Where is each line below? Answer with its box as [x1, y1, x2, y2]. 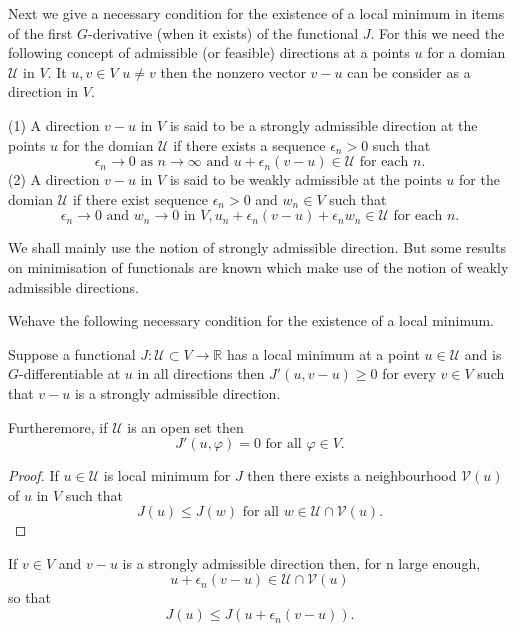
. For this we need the [370, 22, 505, 43]
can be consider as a [347, 61, 471, 82]
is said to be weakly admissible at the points [169, 169, 442, 190]
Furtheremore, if [8, 416, 108, 437]
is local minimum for [103, 465, 231, 486]
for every [382, 363, 436, 384]
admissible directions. [8, 276, 139, 297]
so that [8, 587, 51, 608]
